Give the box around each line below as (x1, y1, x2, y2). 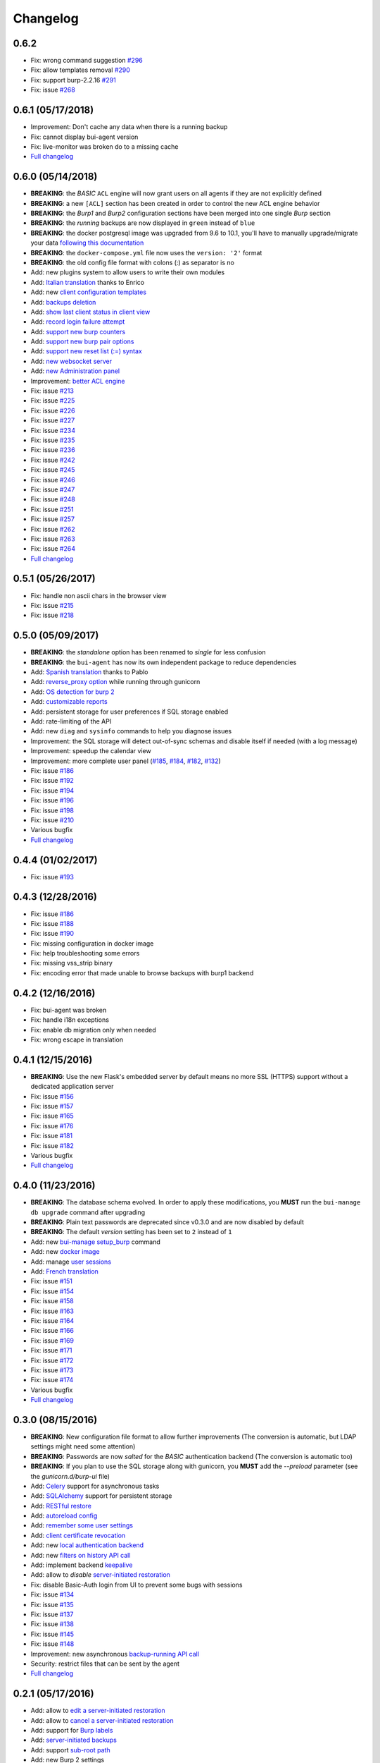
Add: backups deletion (30, 298, 96, 306)
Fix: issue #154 (30, 1287, 74, 1295)
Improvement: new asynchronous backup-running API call (30, 1649, 200, 1658)
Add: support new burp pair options (30, 337, 134, 346)
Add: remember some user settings (30, 1521, 134, 1530)
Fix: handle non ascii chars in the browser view (30, 591, 167, 599)
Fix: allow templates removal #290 (30, 66, 130, 74)
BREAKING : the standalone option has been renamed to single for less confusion (30, 648, 266, 657)
